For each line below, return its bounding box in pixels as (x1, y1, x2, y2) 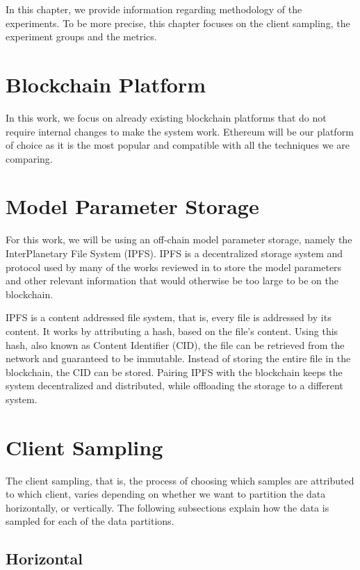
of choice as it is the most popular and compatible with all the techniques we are (6, 138, 350, 152)
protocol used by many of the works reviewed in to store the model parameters (6, 259, 342, 274)
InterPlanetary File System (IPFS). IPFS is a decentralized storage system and (6, 246, 343, 260)
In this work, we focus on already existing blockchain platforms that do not (6, 110, 327, 124)
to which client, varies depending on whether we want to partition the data (6, 487, 326, 501)
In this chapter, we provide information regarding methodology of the (6, 2, 302, 16)
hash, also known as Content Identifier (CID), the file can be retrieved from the (6, 337, 345, 352)
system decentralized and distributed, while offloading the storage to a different (6, 378, 343, 393)
